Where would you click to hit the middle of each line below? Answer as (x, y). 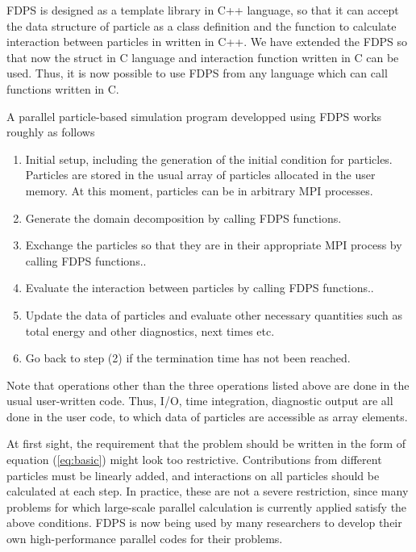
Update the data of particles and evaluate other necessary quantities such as (214, 314)
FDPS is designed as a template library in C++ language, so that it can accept (203, 10)
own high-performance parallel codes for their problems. (145, 539)
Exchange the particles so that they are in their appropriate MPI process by (214, 245)
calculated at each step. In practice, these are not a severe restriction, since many (208, 491)
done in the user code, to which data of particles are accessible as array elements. (207, 416)
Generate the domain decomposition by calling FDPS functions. (183, 217)
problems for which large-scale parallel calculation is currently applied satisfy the (207, 506)
